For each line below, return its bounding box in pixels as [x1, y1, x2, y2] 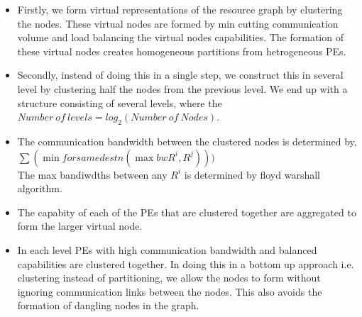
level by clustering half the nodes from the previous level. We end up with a [17, 81, 348, 96]
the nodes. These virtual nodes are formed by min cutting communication [17, 16, 339, 30]
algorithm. [17, 181, 62, 196]
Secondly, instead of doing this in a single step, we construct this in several [17, 67, 344, 82]
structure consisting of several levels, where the [17, 95, 222, 110]
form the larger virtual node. [17, 218, 143, 233]
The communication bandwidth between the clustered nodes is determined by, [17, 133, 357, 148]
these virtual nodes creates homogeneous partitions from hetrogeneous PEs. [17, 43, 346, 58]
